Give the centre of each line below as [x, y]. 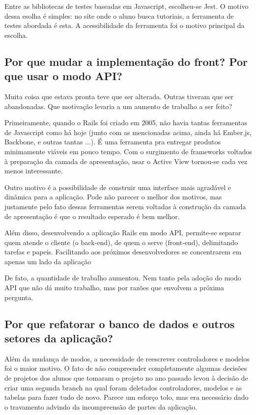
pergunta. [19, 297]
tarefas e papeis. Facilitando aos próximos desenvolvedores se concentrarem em [123, 252]
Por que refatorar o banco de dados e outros [120, 323]
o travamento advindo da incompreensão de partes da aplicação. [101, 406]
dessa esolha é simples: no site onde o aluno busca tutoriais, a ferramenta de [119, 15]
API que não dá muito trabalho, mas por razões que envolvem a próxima [114, 288]
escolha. [16, 35]
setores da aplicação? [59, 338]
